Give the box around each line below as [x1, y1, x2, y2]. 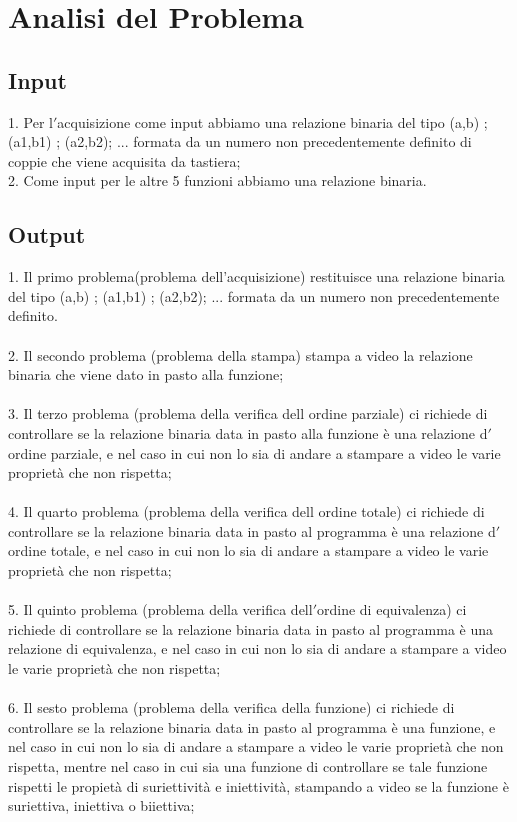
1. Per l [8, 111, 53, 132]
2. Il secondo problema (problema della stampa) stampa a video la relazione [8, 344, 473, 365]
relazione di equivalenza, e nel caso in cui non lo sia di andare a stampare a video [8, 638, 507, 659]
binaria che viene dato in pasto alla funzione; [8, 364, 284, 385]
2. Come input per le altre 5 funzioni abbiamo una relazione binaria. [8, 170, 427, 191]
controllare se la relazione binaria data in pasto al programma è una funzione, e [8, 716, 496, 737]
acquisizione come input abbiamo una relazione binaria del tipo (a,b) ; [57, 111, 488, 132]
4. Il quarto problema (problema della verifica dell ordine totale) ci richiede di [8, 501, 485, 522]
